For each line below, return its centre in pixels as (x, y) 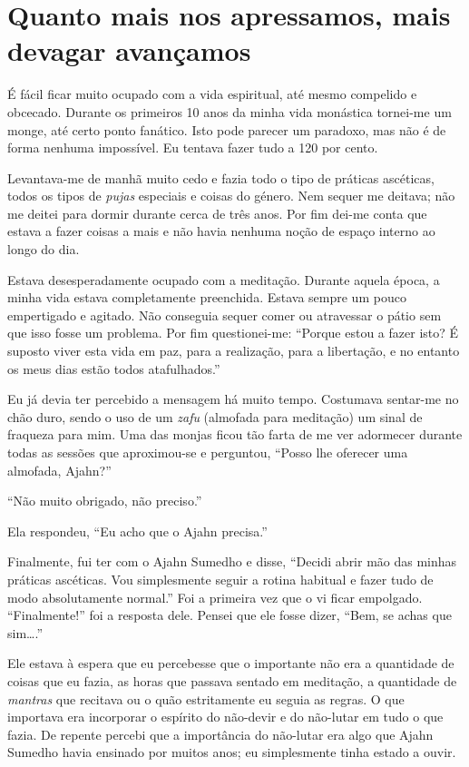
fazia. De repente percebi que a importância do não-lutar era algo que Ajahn (220, 734)
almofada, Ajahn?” (59, 470)
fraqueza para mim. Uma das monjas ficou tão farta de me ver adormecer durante (235, 434)
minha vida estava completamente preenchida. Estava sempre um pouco (207, 297)
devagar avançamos (129, 50)
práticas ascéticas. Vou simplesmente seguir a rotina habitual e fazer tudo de (220, 579)
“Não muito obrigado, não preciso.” (105, 501)
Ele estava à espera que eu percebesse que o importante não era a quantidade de (231, 663)
